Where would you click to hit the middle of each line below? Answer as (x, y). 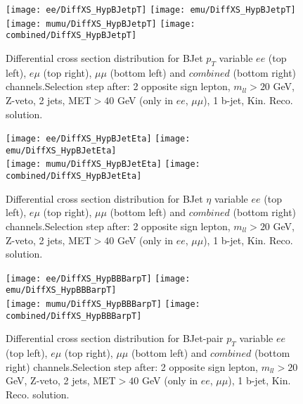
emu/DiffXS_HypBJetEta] (61, 150)
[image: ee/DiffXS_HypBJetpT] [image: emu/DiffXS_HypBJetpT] (151, 10)
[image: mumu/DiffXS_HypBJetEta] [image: (103, 164)
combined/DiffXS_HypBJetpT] (71, 36)
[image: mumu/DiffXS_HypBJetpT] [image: (101, 24)
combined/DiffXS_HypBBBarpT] (74, 316)
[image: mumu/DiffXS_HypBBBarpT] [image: (103, 304)
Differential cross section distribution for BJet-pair (115, 338)
